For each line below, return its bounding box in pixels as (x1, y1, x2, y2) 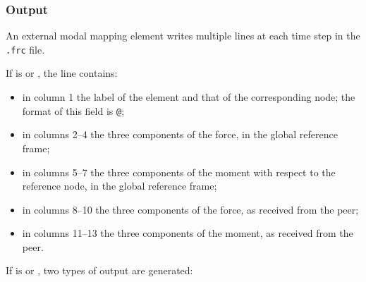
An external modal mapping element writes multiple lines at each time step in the (6, 28, 360, 43)
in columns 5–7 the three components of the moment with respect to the (22, 164, 336, 179)
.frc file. (6, 42, 45, 56)
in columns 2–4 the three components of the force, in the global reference (22, 127, 338, 142)
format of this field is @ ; (22, 103, 125, 118)
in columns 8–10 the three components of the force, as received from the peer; (22, 202, 359, 216)
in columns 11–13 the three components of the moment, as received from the (22, 226, 353, 240)
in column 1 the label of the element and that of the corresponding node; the (22, 90, 355, 104)
